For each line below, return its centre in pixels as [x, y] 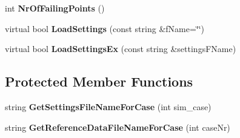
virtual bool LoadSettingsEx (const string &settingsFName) [121, 49]
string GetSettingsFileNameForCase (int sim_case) [108, 106]
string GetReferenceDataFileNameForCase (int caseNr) [118, 127]
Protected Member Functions [99, 81]
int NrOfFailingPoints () [55, 8]
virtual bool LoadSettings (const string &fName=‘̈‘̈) [105, 28]
